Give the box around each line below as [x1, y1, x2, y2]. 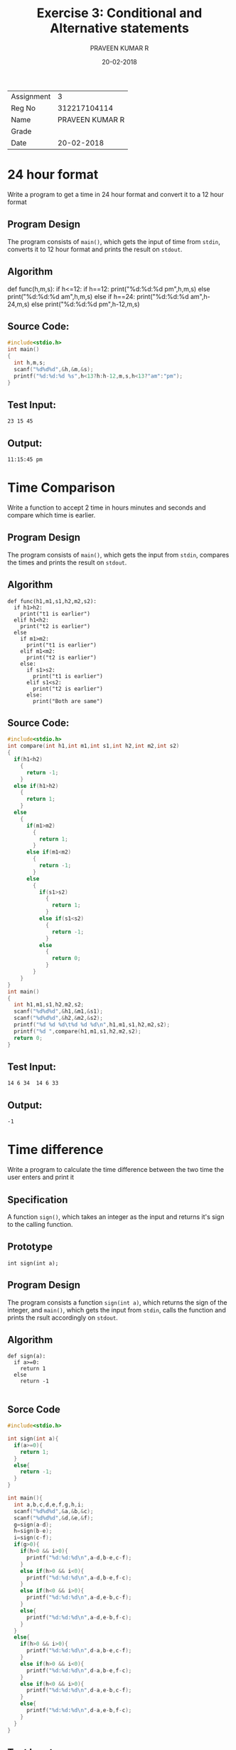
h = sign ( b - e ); [14, 1527, 53, 1535]
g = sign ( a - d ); [14, 1521, 53, 1528]
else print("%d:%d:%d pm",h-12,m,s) [31, 300, 140, 308]
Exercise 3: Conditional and [36, 5, 203, 21]
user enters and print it [7, 1173, 75, 1182]
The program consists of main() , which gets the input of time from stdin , [7, 237, 220, 246]
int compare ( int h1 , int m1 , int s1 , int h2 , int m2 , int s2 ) [7, 742, 180, 750]
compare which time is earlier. [7, 511, 96, 519]
